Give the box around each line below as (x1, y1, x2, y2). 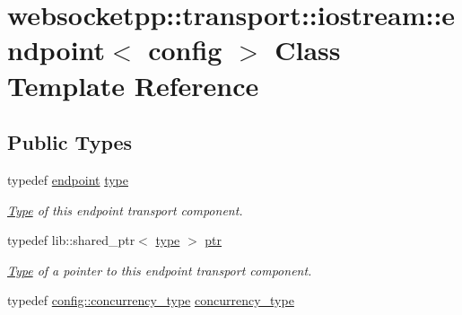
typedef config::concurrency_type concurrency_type (7, 291, 294, 310)
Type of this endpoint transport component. (7, 200, 243, 219)
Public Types (7, 128, 133, 156)
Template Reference (7, 66, 259, 103)
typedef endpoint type (7, 170, 129, 188)
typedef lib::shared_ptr (7, 231, 135, 249)
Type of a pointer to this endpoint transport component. (7, 260, 312, 279)
